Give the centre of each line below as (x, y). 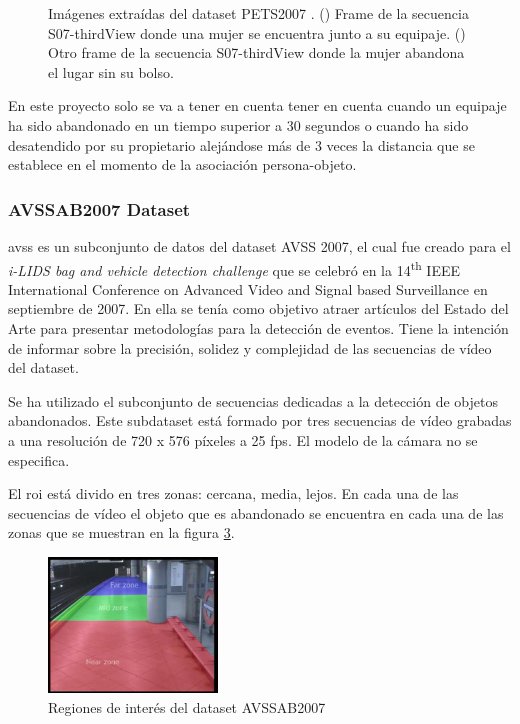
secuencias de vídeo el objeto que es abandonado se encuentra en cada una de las (256, 512)
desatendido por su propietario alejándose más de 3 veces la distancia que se (241, 144)
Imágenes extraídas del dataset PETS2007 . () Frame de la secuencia (258, 13)
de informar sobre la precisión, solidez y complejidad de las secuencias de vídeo (250, 347)
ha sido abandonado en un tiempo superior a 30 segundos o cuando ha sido (238, 124)
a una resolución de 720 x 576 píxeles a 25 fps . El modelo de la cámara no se (243, 439)
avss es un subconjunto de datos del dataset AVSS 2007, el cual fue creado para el (259, 245)
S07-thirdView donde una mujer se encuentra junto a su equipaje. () (257, 32)
